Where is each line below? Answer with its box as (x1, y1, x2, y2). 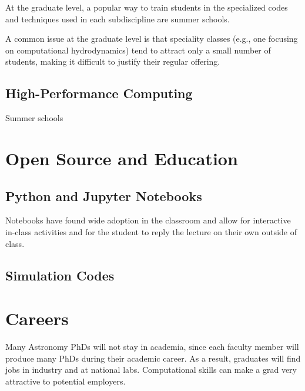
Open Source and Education (5, 146, 238, 170)
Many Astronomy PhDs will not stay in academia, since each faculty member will (5, 340, 299, 353)
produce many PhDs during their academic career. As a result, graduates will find (5, 352, 301, 364)
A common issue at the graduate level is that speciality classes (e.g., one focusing (5, 32, 298, 45)
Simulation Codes (5, 266, 115, 284)
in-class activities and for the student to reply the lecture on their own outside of (5, 225, 297, 238)
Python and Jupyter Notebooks (5, 186, 202, 205)
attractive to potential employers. (5, 375, 126, 387)
